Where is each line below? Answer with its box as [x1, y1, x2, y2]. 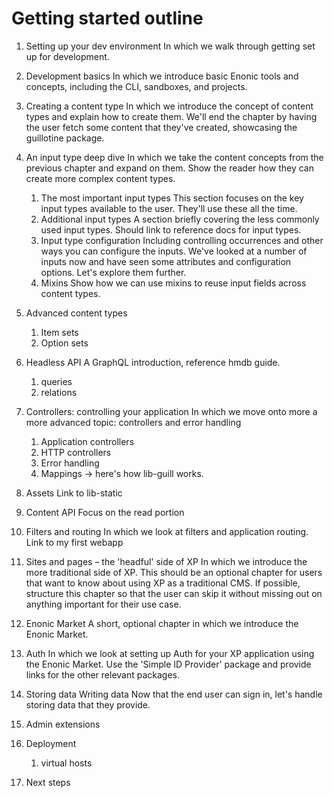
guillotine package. [25, 132, 105, 144]
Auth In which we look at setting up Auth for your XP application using [25, 647, 315, 659]
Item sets [40, 326, 79, 338]
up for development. [25, 50, 110, 62]
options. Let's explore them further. [40, 266, 187, 278]
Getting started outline [11, 7, 204, 30]
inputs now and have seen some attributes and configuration [40, 255, 292, 267]
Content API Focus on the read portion [25, 506, 185, 518]
